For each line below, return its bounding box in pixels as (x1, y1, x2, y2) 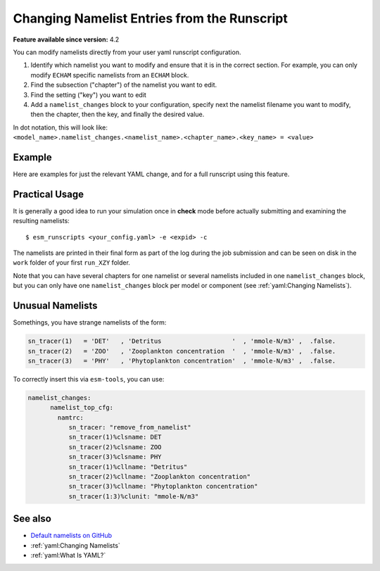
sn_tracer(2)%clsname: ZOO (68, 443, 162, 451)
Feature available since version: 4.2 (13, 35, 120, 44)
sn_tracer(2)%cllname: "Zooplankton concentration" (68, 472, 251, 480)
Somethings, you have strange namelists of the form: (13, 318, 167, 327)
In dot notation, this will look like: (13, 123, 108, 132)
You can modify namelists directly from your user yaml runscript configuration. (13, 48, 241, 56)
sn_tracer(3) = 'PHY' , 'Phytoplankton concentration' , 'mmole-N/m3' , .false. (27, 356, 336, 365)
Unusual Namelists (13, 300, 98, 312)
